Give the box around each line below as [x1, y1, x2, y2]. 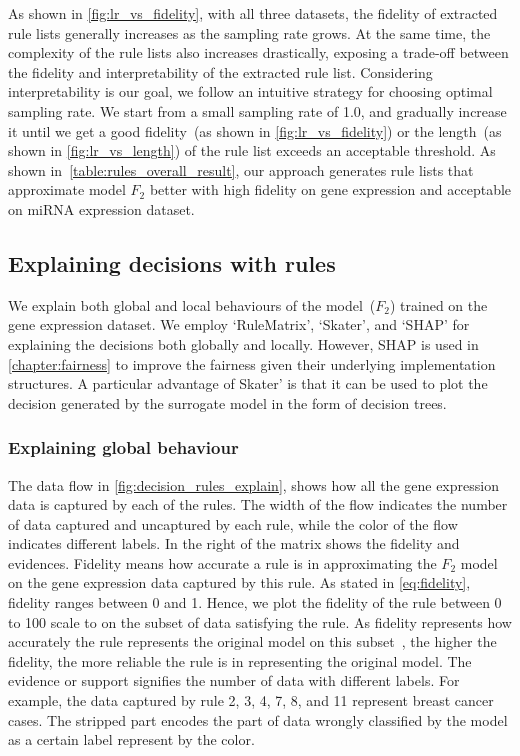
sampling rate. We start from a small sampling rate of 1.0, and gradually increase [8, 100, 507, 121]
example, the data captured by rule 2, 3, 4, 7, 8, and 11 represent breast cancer [8, 690, 494, 711]
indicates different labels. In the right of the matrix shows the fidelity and [8, 533, 460, 554]
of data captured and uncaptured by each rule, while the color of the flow [8, 513, 458, 534]
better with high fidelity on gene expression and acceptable [149, 179, 512, 200]
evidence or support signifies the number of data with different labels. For [8, 670, 460, 691]
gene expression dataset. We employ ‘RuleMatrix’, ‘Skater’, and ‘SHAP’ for [8, 314, 470, 335]
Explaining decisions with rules [8, 247, 336, 278]
